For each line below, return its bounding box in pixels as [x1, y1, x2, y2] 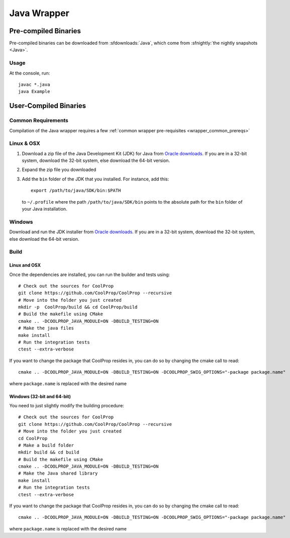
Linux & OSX [9, 140, 40, 147]
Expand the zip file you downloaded [22, 166, 96, 173]
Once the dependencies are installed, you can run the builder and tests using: [9, 272, 170, 278]
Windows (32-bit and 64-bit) [9, 393, 71, 399]
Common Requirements [9, 117, 69, 124]
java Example [18, 88, 50, 95]
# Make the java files [18, 325, 74, 331]
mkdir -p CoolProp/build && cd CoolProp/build [18, 304, 138, 310]
